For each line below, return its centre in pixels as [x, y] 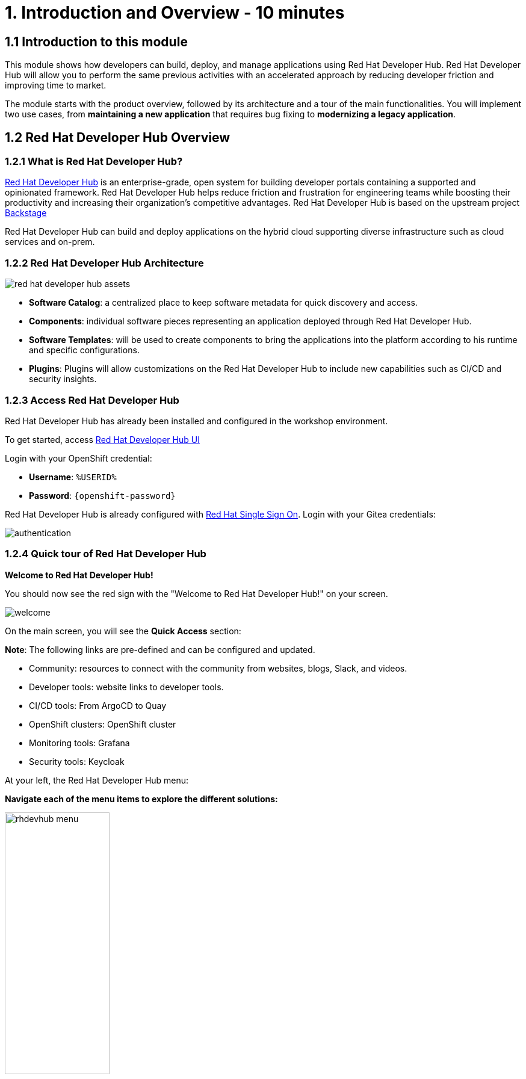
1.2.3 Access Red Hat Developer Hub [92, 400]
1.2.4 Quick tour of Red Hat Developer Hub [106, 554]
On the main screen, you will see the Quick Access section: [123, 631]
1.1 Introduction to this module [96, 42]
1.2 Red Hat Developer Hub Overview [118, 137]
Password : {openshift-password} [102, 495]
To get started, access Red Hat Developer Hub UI [102, 439]
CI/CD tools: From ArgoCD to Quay [97, 705]
